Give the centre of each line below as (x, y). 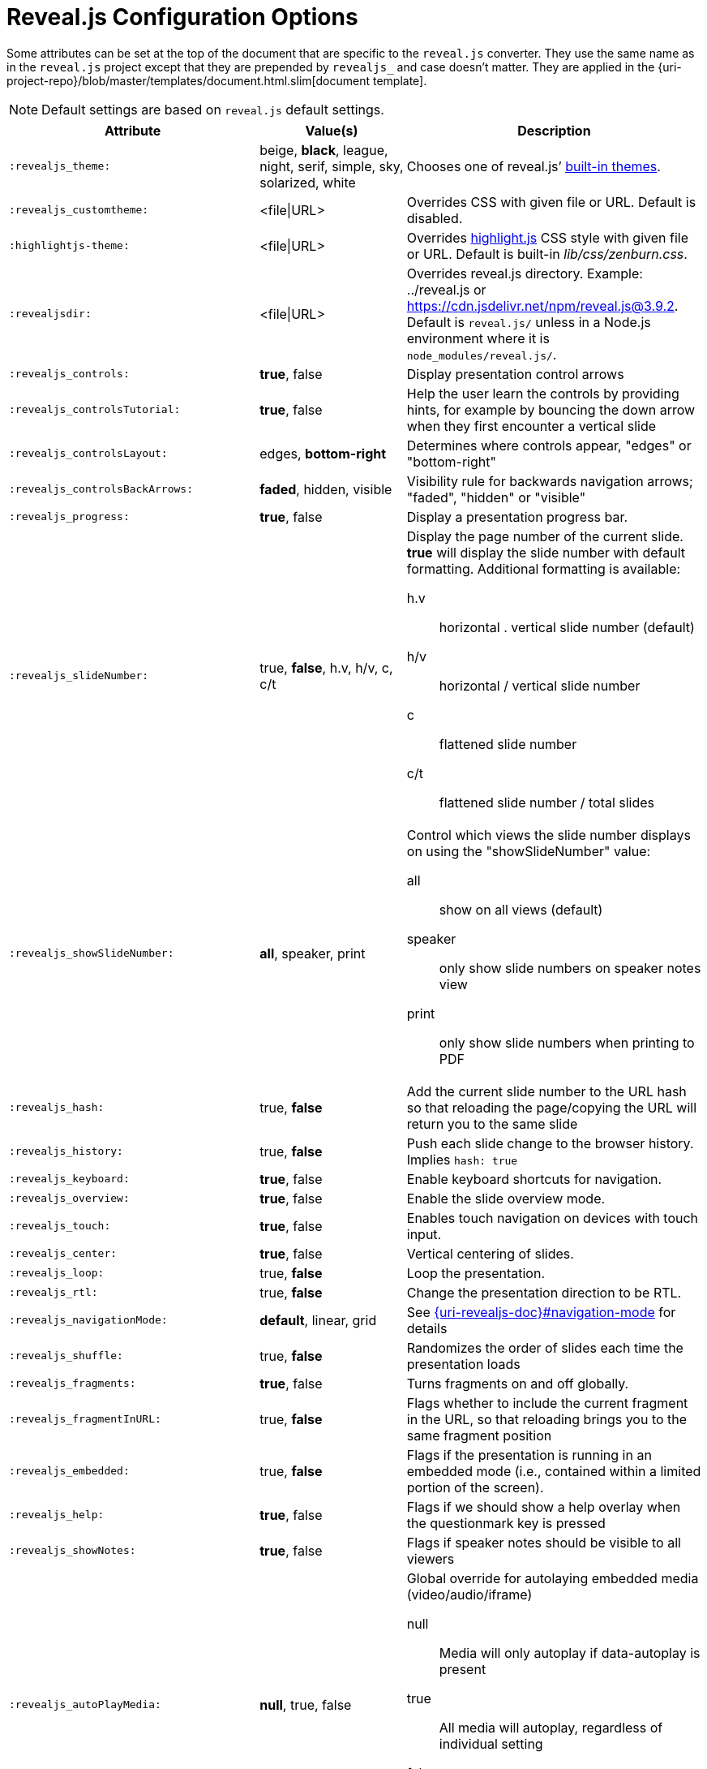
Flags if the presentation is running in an (529, 1455)
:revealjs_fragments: (73, 1384)
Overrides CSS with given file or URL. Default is (551, 202)
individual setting (491, 1743)
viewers (431, 1558)
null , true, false (306, 1704)
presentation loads (463, 1364)
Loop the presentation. (476, 1273)
